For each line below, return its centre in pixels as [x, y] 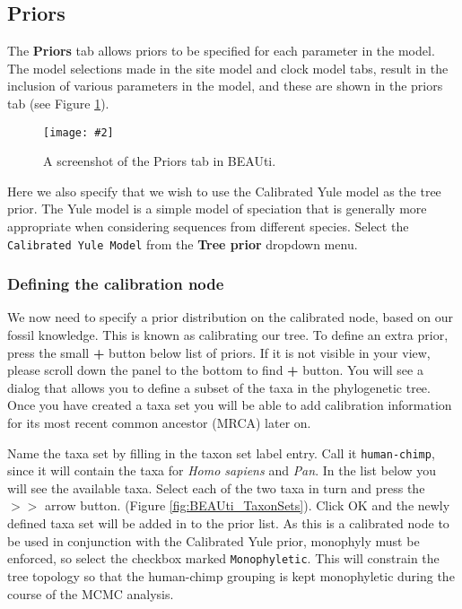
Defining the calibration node [116, 284]
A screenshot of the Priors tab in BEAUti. [160, 161]
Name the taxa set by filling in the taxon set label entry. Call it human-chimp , [221, 452]
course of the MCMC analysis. [91, 593]
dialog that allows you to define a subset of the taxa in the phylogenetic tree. [219, 387]
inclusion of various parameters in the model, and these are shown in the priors [225, 86]
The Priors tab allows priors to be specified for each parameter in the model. [221, 51]
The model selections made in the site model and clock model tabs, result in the [228, 68]
